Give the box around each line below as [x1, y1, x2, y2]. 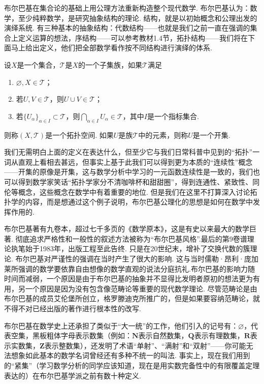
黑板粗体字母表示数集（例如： [32, 330, 132, 341]
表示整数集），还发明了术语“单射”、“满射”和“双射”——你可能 [44, 340, 246, 350]
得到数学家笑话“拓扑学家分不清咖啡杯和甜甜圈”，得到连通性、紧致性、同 [18, 176, 260, 187]
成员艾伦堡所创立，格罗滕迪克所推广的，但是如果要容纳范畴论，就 [39, 293, 260, 304]
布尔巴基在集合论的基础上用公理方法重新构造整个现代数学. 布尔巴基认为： [4, 3, 250, 13]
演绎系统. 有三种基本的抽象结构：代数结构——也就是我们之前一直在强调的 [4, 22, 250, 33]
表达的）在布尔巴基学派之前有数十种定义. [4, 370, 141, 380]
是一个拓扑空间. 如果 [45, 129, 114, 140]
